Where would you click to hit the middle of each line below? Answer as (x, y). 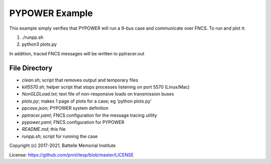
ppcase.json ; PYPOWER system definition (65, 108)
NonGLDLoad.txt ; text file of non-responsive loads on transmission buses (98, 94)
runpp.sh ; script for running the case (60, 136)
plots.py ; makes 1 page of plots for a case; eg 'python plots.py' (87, 101)
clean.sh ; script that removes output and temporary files (80, 80)
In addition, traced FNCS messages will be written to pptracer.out (77, 53)
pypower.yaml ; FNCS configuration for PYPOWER (73, 122)
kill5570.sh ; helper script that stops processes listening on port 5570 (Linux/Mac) (106, 87)
